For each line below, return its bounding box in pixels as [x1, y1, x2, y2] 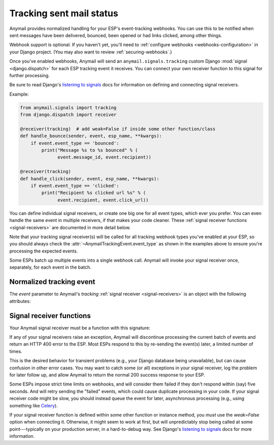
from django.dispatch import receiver [20, 112, 117, 118]
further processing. [9, 72, 50, 78]
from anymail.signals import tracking [20, 105, 117, 110]
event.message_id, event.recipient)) [57, 154, 152, 160]
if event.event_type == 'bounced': [30, 140, 119, 146]
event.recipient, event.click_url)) [57, 197, 149, 203]
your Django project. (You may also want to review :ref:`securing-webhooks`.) [9, 49, 172, 55]
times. [9, 348, 22, 354]
